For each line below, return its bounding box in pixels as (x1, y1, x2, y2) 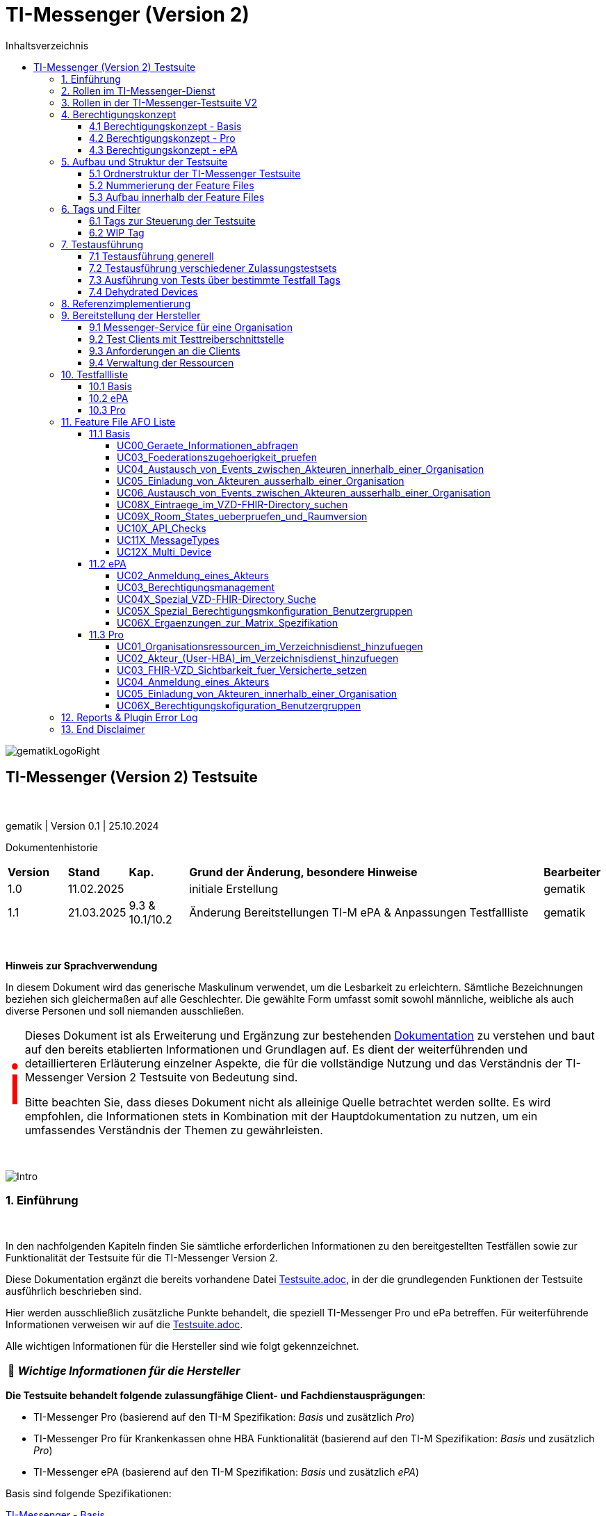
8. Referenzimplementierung (61, 297, 191, 309)
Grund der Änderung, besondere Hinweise (189, 864, 418, 879)
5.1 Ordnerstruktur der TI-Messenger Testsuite (89, 167, 301, 179)
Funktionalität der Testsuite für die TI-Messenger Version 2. (6, 1252, 279, 1264)
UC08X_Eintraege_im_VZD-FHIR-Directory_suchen (117, 498, 348, 510)
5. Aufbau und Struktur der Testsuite (61, 155, 228, 168)
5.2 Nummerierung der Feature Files (89, 179, 254, 191)
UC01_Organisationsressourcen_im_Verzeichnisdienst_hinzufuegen (117, 640, 423, 652)
